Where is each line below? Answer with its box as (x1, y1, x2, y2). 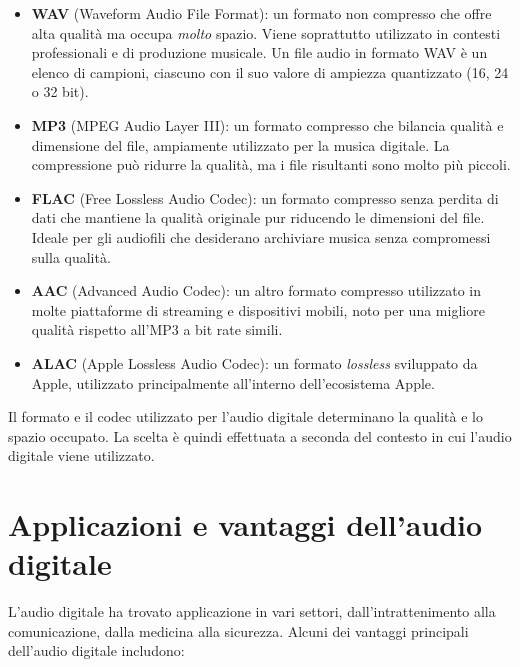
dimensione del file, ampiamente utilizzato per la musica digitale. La (31, 134, 450, 155)
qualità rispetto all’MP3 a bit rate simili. (31, 319, 283, 340)
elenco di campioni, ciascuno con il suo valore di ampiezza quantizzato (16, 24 (31, 61, 509, 82)
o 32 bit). (31, 81, 89, 102)
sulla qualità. (31, 246, 111, 267)
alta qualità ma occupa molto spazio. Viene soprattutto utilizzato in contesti (31, 22, 501, 43)
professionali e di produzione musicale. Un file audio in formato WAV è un (31, 42, 488, 63)
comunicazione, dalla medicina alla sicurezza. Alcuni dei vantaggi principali (8, 620, 469, 641)
